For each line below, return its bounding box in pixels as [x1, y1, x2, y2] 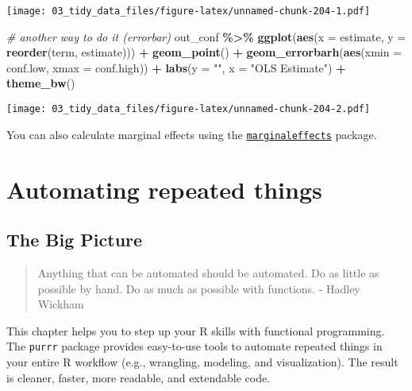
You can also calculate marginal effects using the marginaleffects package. [6, 126, 377, 142]
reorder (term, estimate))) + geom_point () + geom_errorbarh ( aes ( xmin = [6, 44, 402, 60]
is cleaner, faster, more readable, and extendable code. [6, 369, 271, 385]
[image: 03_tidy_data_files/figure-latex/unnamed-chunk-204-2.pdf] [6, 103, 371, 115]
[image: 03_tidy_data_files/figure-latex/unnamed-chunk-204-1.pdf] [6, 6, 371, 17]
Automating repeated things [6, 172, 322, 205]
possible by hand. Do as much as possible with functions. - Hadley [37, 280, 360, 296]
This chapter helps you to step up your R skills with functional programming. [6, 322, 385, 339]
